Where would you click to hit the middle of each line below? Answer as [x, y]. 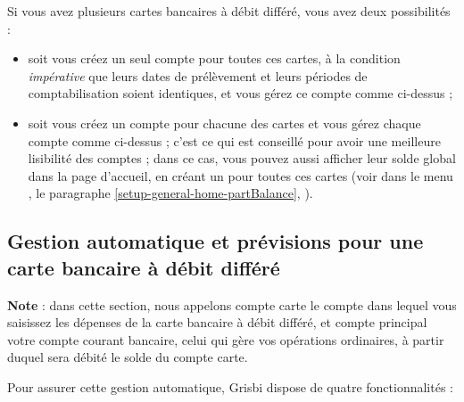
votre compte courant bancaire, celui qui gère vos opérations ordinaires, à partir [226, 339]
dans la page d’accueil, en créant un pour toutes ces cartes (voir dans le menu [240, 175]
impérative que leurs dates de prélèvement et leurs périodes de [198, 75]
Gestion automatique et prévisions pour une [215, 241]
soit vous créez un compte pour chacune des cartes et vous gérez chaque [224, 123]
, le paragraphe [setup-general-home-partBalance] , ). [170, 193]
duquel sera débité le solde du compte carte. [128, 357]
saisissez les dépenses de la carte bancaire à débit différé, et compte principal [217, 322]
